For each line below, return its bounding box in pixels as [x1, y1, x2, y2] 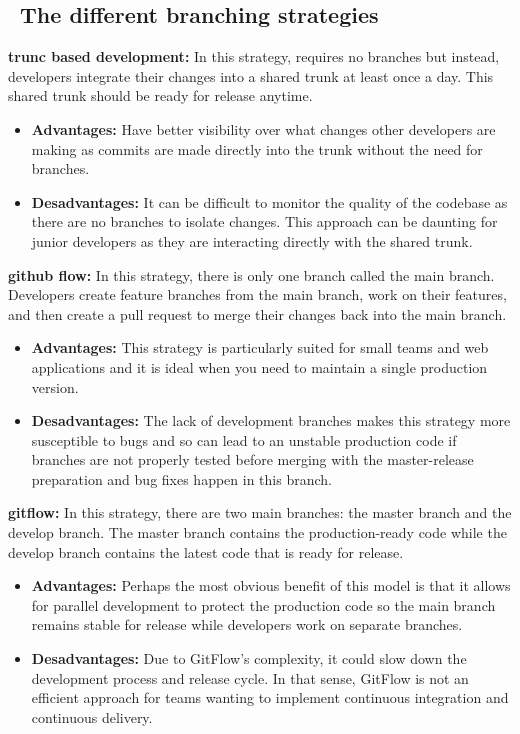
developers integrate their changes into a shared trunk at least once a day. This [8, 65, 494, 86]
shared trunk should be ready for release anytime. [8, 85, 313, 106]
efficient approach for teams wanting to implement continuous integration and [31, 687, 509, 708]
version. [31, 376, 79, 397]
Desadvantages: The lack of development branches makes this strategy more [31, 410, 511, 431]
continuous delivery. [31, 706, 153, 727]
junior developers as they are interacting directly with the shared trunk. [31, 230, 473, 251]
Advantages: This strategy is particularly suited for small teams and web [31, 337, 489, 358]
